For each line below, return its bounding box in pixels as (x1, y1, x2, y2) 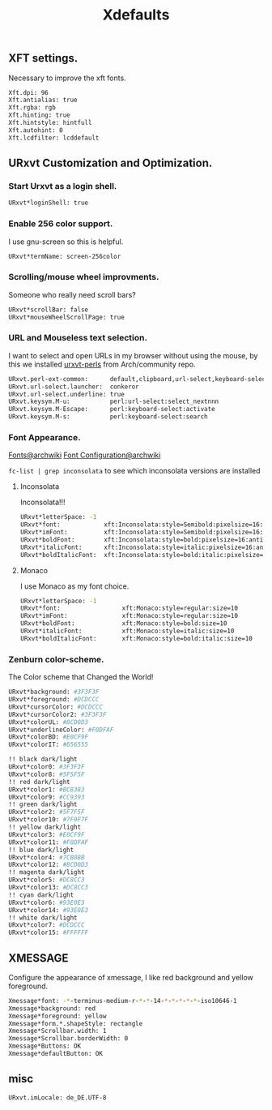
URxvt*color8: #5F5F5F (8, 770, 85, 778)
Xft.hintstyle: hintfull (8, 119, 92, 127)
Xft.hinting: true (8, 111, 70, 119)
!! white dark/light (8, 914, 79, 922)
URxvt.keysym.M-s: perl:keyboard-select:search (8, 413, 208, 421)
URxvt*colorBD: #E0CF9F (8, 733, 89, 741)
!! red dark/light (8, 778, 70, 786)
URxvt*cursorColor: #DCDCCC (8, 703, 104, 711)
